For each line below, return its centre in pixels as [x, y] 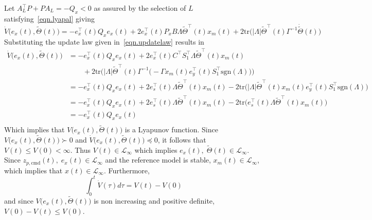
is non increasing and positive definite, [154, 201]
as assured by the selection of [140, 8]
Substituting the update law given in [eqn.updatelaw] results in [104, 41]
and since [19, 201]
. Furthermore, [127, 170]
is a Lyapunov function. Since [171, 129]
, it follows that [182, 140]
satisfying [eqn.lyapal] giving [49, 18]
